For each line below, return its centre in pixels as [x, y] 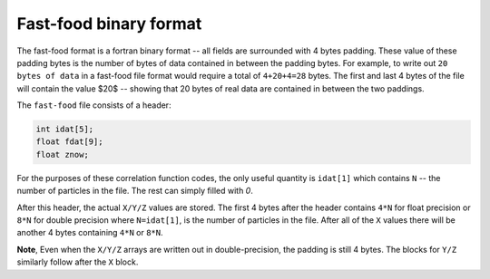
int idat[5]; [65, 130]
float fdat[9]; [69, 142]
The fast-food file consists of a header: [94, 105]
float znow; [63, 154]
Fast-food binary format [109, 24]
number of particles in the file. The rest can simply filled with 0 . [135, 191]
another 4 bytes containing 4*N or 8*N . [90, 233]
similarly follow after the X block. [78, 262]
